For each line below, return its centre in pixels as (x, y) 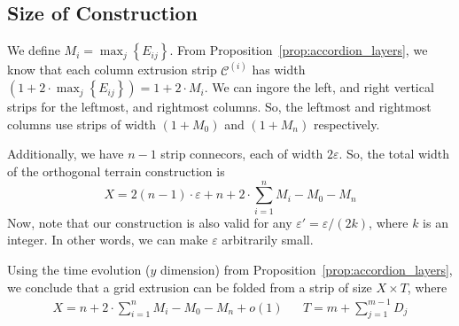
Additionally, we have (66, 154)
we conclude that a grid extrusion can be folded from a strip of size (190, 287)
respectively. (346, 124)
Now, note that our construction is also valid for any (150, 222)
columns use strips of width (82, 124)
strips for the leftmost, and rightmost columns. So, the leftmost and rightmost (219, 107)
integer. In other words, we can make (108, 240)
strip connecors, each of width (242, 154)
